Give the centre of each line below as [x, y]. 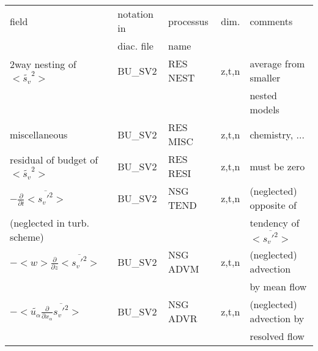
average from [277, 63]
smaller [265, 77]
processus [188, 21]
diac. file [135, 46]
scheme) [27, 237]
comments [271, 21]
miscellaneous [39, 134]
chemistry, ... [277, 134]
